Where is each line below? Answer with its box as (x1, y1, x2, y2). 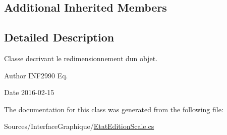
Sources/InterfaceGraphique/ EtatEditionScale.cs (4, 121, 154, 131)
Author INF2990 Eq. (4, 70, 68, 80)
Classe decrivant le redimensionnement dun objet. (4, 53, 158, 63)
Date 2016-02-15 (4, 87, 54, 98)
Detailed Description (4, 29, 115, 45)
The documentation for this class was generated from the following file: (4, 104, 223, 114)
